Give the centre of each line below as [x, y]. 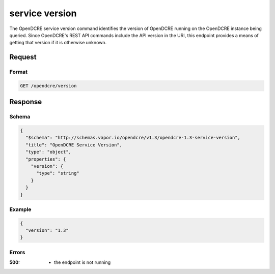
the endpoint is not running [82, 262]
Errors [17, 252]
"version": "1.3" [47, 231]
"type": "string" [58, 173]
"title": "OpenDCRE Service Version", [74, 145]
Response [26, 102]
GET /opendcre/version [48, 86]
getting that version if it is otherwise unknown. [58, 43]
